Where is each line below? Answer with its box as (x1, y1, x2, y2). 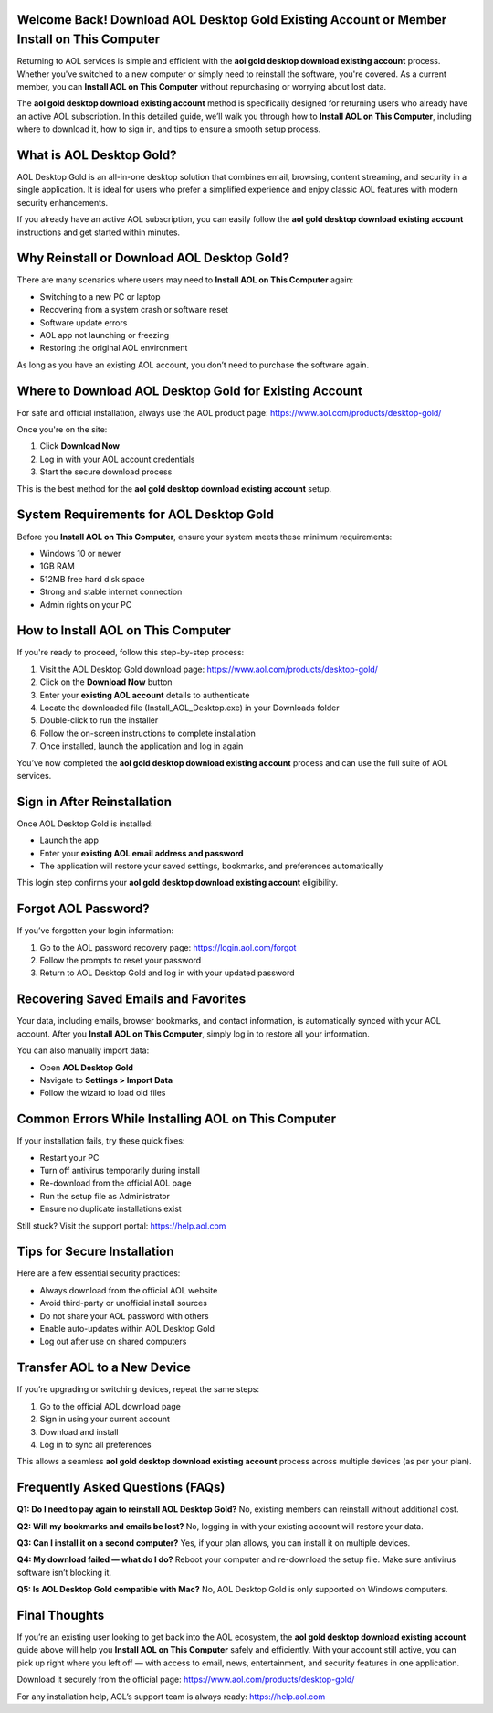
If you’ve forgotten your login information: (16, 925, 174, 936)
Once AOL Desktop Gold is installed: (16, 818, 154, 829)
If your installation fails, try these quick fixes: (16, 1135, 185, 1146)
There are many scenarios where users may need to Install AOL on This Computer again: (16, 274, 354, 285)
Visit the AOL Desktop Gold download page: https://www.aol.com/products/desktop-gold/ (39, 664, 379, 675)
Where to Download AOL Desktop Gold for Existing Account (16, 383, 362, 399)
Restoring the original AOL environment (39, 343, 188, 354)
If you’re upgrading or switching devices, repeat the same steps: (16, 1384, 260, 1395)
